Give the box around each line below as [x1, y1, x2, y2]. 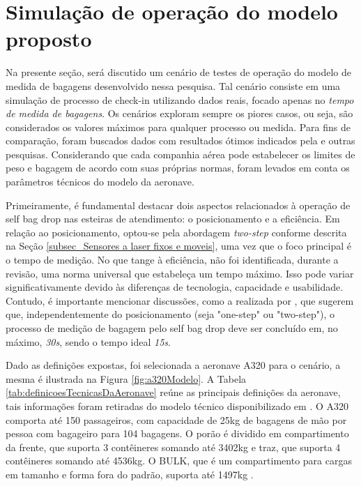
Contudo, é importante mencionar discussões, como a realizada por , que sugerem [6, 293, 354, 307]
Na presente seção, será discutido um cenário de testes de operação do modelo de [6, 65, 351, 79]
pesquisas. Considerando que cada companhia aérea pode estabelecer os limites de [6, 146, 355, 161]
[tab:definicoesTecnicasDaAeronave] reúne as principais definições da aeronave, [6, 385, 341, 400]
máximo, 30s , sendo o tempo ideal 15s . [6, 334, 171, 349]
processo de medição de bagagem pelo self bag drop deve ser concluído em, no [6, 321, 338, 335]
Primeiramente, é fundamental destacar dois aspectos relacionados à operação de [6, 197, 351, 212]
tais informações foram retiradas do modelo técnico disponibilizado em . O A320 [6, 398, 349, 413]
